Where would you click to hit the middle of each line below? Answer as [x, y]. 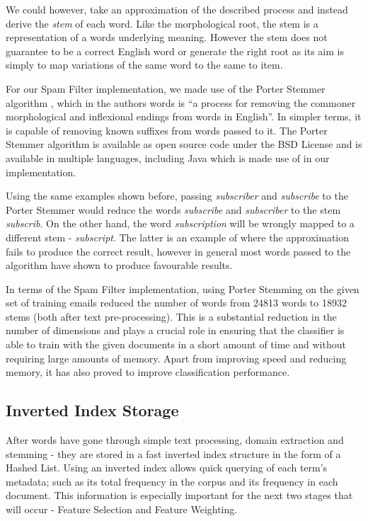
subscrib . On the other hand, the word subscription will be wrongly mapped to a [180, 223]
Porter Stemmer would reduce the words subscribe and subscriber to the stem [173, 209]
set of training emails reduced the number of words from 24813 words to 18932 [176, 303]
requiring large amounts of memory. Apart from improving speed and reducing [176, 358]
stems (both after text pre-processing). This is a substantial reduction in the [171, 316]
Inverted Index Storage [92, 410]
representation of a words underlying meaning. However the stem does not [167, 37]
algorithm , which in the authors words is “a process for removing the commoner [181, 102]
